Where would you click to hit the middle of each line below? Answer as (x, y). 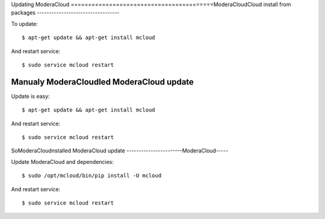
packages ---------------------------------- (65, 13)
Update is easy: (31, 96)
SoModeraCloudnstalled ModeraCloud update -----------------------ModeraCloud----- (120, 151)
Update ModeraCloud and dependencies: (63, 161)
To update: (25, 23)
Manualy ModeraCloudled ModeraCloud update (102, 82)
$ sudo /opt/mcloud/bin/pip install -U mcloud (92, 176)
